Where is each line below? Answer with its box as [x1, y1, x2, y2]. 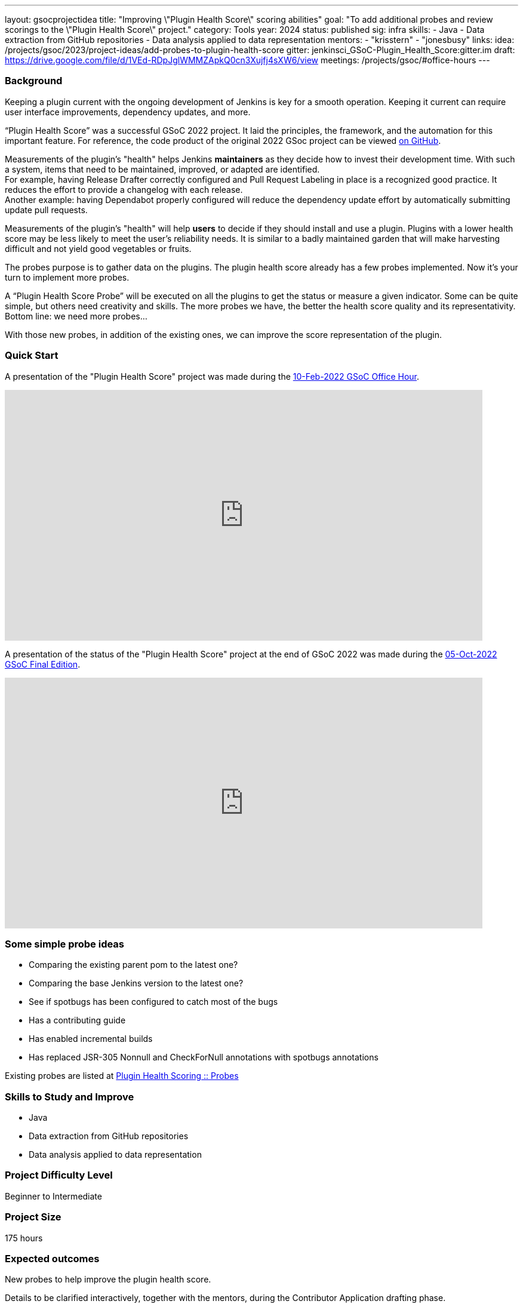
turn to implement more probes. [5, 272, 130, 282]
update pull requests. [5, 204, 88, 215]
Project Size [5, 1211, 61, 1223]
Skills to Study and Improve [5, 1090, 134, 1103]
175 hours [5, 1232, 43, 1243]
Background [5, 75, 63, 87]
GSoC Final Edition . [5, 659, 81, 669]
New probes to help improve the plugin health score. [5, 1274, 211, 1285]
